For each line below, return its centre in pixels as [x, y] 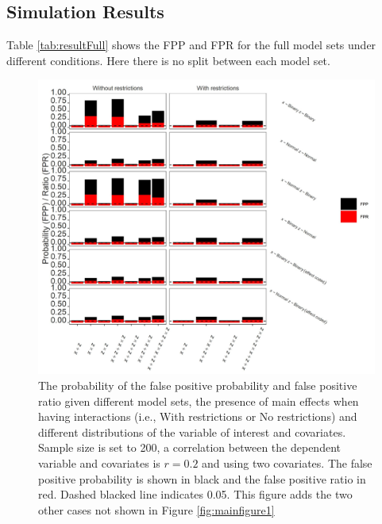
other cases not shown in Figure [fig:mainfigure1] [156, 509]
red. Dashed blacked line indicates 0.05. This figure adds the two [195, 494]
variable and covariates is [99, 462]
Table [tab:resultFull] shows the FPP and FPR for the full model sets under [191, 45]
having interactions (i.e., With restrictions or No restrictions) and [198, 416]
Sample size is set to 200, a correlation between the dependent [189, 447]
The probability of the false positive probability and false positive [198, 385]
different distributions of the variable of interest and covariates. [192, 432]
